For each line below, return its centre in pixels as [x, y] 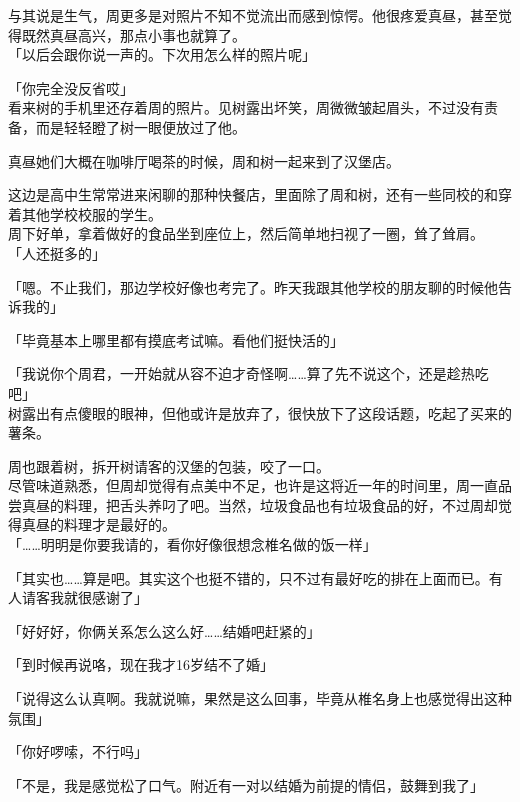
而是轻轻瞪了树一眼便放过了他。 [140, 126]
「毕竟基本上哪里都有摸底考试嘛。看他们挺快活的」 [176, 339]
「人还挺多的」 [57, 252]
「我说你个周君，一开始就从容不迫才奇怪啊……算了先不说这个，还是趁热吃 [248, 373]
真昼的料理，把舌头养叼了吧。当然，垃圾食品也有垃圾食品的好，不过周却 [259, 504]
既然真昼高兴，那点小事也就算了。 [133, 34]
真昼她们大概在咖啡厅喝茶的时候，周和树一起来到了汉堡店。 [204, 160]
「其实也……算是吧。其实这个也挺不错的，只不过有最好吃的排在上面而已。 [248, 577]
